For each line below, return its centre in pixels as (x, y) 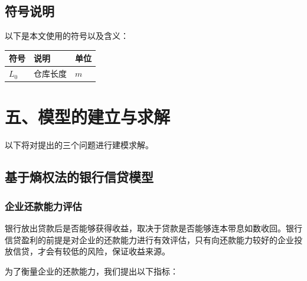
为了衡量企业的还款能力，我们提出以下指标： (92, 271)
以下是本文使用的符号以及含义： (67, 36)
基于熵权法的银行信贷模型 (79, 177)
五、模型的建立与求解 (88, 117)
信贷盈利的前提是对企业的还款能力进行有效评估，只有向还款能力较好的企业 (149, 239)
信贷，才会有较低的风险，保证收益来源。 (91, 251)
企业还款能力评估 (43, 206)
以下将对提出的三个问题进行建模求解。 (79, 145)
